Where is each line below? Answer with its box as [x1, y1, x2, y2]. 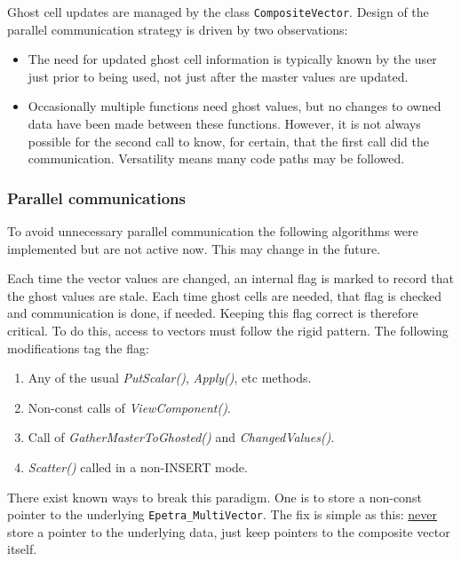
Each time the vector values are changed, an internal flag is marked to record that [7, 269, 454, 288]
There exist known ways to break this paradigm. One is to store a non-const [7, 487, 422, 506]
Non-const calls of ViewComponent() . [28, 398, 231, 416]
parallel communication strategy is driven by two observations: [7, 20, 348, 38]
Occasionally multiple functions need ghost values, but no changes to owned [28, 97, 441, 115]
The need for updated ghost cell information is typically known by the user [28, 50, 437, 68]
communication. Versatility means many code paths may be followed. [28, 149, 405, 168]
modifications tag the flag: [7, 338, 149, 357]
